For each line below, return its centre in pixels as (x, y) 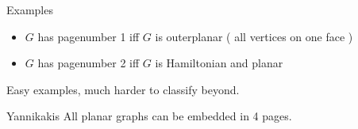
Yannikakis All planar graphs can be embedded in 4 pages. (149, 116)
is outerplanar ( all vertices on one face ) (254, 36)
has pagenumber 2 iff (89, 63)
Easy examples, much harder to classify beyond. (123, 89)
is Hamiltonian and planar (219, 63)
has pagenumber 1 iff (89, 36)
